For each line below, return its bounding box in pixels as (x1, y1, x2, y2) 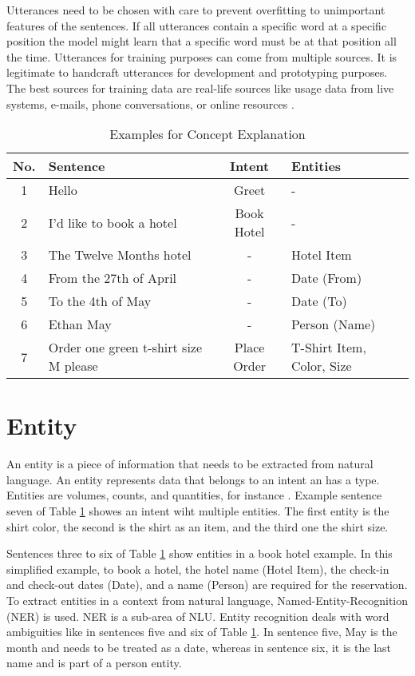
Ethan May (48, 315, 112, 334)
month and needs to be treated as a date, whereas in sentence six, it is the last (6, 638, 391, 655)
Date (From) (291, 268, 362, 288)
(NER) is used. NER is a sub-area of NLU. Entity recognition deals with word (6, 607, 389, 624)
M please (48, 356, 98, 376)
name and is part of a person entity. (6, 654, 182, 671)
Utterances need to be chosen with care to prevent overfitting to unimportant (6, 2, 385, 18)
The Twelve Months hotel (48, 245, 192, 264)
